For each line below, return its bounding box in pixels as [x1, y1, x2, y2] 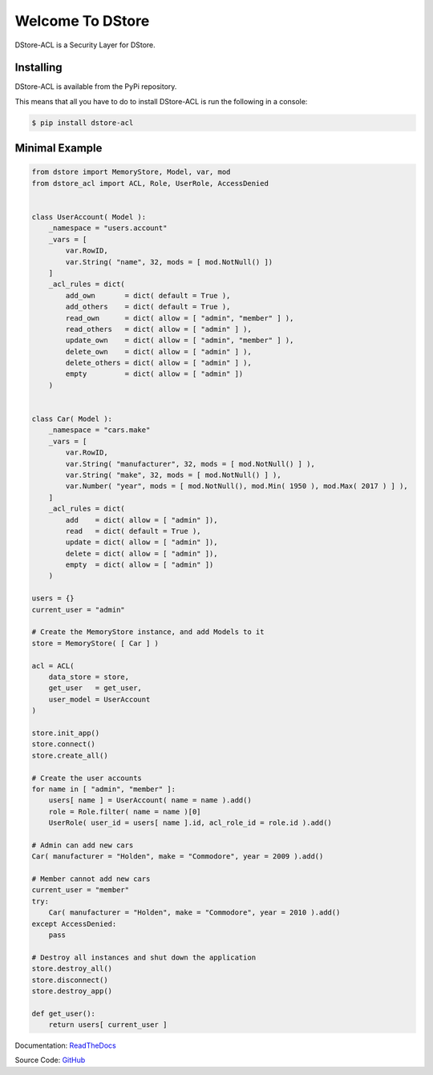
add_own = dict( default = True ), [65, 291, 231, 300]
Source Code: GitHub [14, 1055, 86, 1065]
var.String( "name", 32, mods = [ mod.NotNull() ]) [65, 257, 273, 266]
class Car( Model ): [31, 414, 112, 424]
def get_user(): [31, 1008, 96, 1018]
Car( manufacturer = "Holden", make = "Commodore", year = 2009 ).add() [31, 852, 324, 861]
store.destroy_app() [31, 986, 112, 996]
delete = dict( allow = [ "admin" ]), [65, 549, 218, 558]
